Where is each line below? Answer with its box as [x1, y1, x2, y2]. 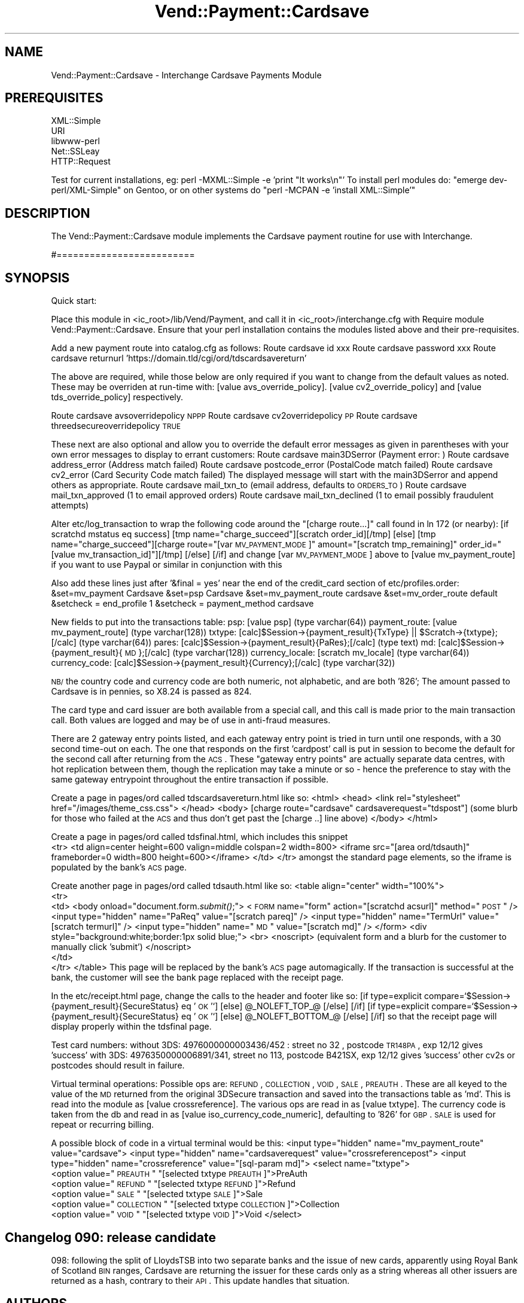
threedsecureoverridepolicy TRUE [51, 421, 181, 431]
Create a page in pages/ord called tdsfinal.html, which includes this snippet [51, 832, 348, 842]
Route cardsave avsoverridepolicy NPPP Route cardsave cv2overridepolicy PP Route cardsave [51, 410, 418, 421]
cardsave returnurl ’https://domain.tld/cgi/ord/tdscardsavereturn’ [51, 353, 307, 364]
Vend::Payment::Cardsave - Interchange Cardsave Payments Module [51, 69, 322, 80]
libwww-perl [51, 136, 100, 147]
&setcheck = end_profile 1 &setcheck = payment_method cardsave [51, 598, 314, 609]
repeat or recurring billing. [51, 1119, 154, 1130]
